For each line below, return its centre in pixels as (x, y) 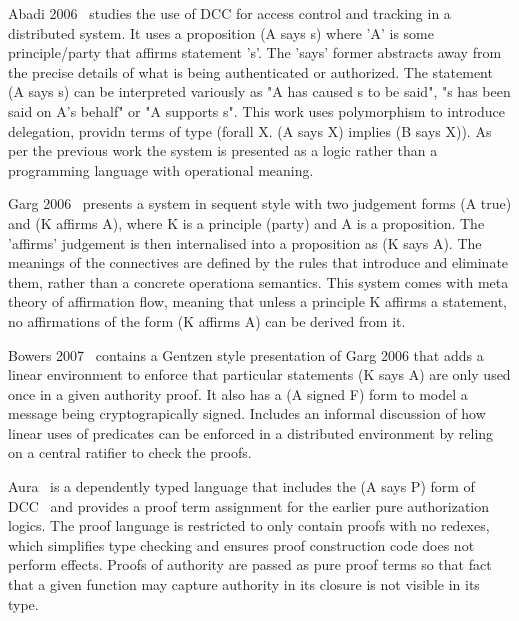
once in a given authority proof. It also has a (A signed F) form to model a (238, 393)
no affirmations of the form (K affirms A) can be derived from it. (207, 320)
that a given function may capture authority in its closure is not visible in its (244, 584)
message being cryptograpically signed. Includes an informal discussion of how (247, 413)
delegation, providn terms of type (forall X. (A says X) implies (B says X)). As (250, 130)
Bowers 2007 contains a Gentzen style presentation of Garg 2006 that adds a (246, 354)
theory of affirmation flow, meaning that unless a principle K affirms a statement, (257, 301)
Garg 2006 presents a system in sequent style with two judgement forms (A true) (260, 203)
